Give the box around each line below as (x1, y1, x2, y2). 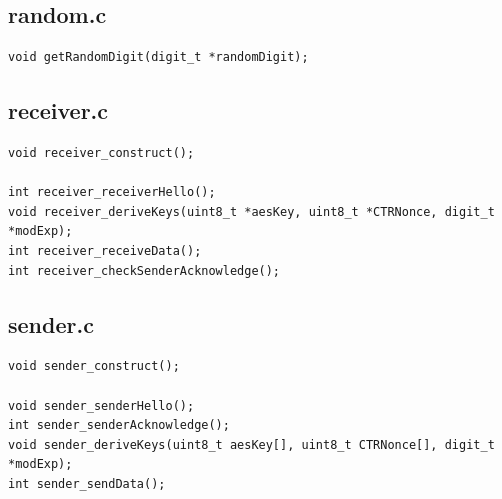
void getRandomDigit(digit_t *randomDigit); (8, 50, 309, 65)
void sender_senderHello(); (8, 398, 195, 413)
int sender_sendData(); (8, 476, 166, 491)
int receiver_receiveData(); (8, 243, 202, 258)
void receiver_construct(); (8, 146, 195, 160)
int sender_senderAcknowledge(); (8, 418, 230, 433)
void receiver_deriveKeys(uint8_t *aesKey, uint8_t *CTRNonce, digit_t (8, 204, 495, 219)
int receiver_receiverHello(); (8, 185, 216, 200)
